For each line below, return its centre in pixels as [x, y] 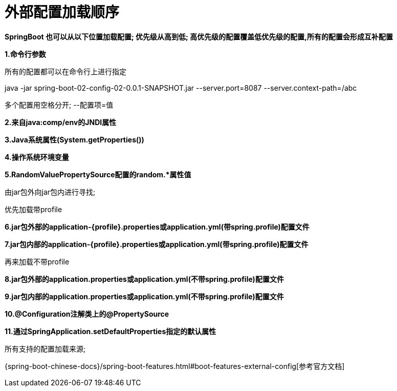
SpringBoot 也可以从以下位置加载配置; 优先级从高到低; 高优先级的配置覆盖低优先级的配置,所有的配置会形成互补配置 [199, 36]
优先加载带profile [34, 209]
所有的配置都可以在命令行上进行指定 [65, 71]
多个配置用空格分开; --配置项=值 [59, 105]
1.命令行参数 [25, 54]
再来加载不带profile [37, 261]
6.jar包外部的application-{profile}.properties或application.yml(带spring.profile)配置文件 [157, 227]
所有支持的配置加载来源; [45, 348]
